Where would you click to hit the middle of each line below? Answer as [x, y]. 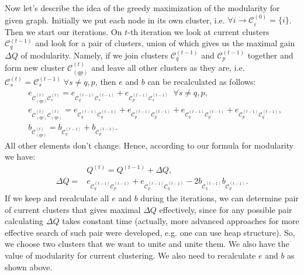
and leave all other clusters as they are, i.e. [168, 68]
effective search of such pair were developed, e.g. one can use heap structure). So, [150, 232]
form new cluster [35, 68]
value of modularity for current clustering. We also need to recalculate [130, 255]
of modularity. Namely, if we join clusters [94, 55]
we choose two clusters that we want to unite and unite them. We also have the [147, 244]
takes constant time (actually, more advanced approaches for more [181, 221]
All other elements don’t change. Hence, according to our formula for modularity [149, 145]
